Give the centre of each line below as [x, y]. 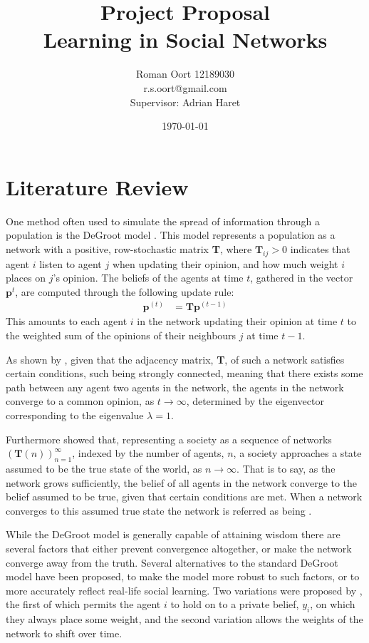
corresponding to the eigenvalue [75, 415]
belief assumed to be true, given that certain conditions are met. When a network [184, 497]
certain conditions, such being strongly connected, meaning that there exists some [184, 373]
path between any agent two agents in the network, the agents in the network [175, 387]
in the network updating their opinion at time [237, 321]
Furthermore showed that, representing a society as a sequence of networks [169, 439]
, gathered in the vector [302, 278]
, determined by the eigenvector [255, 401]
